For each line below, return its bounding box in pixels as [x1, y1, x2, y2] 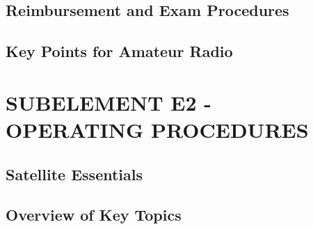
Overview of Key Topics [6, 204, 182, 226]
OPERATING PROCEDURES [6, 115, 309, 143]
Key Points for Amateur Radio [6, 40, 233, 62]
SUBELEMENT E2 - [6, 88, 212, 116]
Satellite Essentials [6, 163, 143, 184]
